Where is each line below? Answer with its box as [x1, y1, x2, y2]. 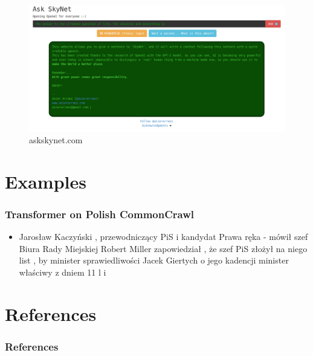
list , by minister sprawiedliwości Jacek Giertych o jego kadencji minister [19, 254, 289, 267]
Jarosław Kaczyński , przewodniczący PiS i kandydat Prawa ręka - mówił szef [19, 230, 308, 243]
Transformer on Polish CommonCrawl [5, 207, 194, 221]
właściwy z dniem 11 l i [19, 266, 106, 279]
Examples [5, 169, 86, 193]
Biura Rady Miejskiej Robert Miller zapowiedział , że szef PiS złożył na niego [19, 242, 308, 254]
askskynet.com [29, 134, 83, 146]
